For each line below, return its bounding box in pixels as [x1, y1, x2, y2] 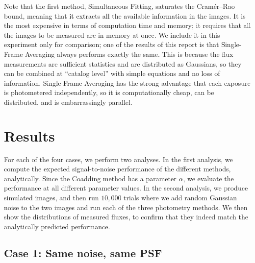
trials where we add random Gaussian [124, 192, 237, 203]
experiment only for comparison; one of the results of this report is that [4, 39, 219, 49]
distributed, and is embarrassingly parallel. [4, 96, 132, 107]
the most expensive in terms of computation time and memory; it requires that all [4, 20, 251, 30]
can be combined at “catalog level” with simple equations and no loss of [4, 68, 220, 78]
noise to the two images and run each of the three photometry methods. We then [4, 202, 248, 212]
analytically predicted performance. [4, 221, 110, 231]
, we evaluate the [183, 173, 234, 183]
